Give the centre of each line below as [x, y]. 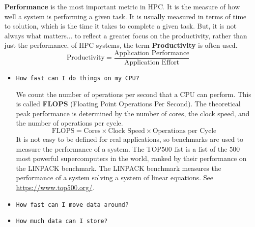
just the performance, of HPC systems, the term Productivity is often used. [121, 45]
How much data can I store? [62, 221]
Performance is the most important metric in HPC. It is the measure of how [122, 6]
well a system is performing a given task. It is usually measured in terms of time [126, 16]
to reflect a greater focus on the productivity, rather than [161, 35]
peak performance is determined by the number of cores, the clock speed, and [133, 113]
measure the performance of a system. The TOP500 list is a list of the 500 [128, 148]
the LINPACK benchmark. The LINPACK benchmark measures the [118, 168]
